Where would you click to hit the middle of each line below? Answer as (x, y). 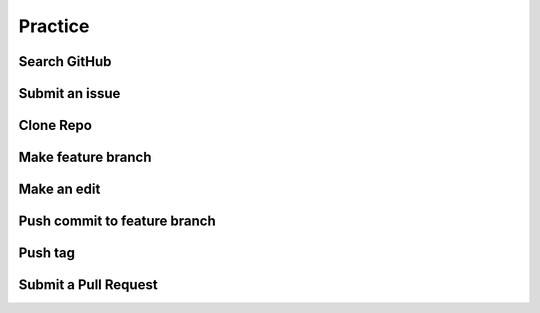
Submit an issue (69, 93)
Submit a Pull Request (88, 285)
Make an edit (59, 189)
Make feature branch (85, 157)
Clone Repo (55, 125)
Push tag (46, 253)
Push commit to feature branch (117, 221)
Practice (54, 26)
